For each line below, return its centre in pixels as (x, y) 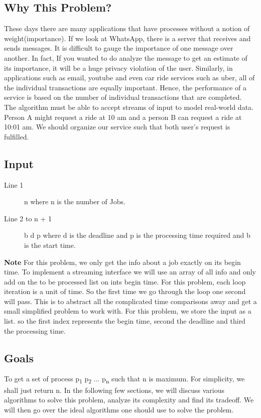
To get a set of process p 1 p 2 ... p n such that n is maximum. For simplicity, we (124, 379)
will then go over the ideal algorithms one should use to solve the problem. (119, 409)
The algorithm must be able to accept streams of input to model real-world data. (129, 107)
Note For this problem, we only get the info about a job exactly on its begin (122, 262)
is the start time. (50, 245)
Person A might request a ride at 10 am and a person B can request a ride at (123, 117)
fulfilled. (17, 136)
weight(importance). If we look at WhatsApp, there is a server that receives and (127, 38)
